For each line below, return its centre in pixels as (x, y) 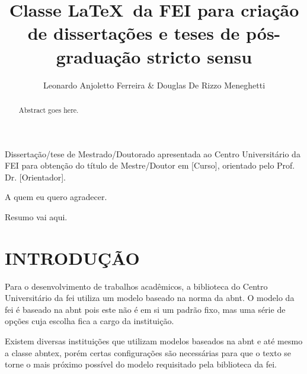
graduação (98, 56)
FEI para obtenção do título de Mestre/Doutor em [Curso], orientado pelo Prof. (150, 165)
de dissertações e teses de (134, 33)
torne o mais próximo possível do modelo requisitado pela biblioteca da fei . (141, 364)
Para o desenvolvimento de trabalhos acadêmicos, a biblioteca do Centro (136, 286)
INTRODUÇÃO (72, 257)
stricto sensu (200, 56)
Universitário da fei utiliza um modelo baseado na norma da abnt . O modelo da (150, 298)
